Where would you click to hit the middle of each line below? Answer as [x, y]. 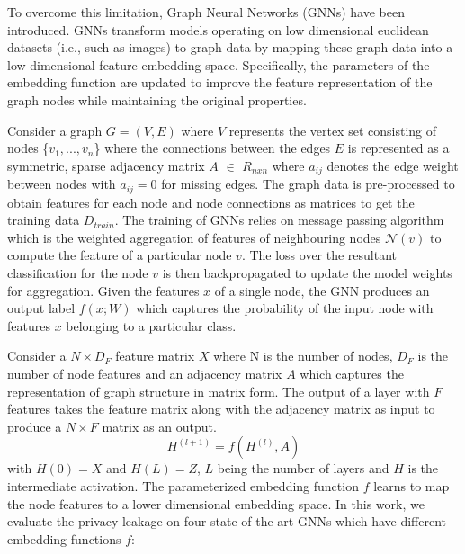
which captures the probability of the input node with [285, 308]
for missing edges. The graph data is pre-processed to [308, 184]
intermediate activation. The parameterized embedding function [183, 485]
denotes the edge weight [393, 165]
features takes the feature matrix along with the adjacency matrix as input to [221, 409]
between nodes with [62, 184]
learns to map [411, 485]
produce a [35, 426]
